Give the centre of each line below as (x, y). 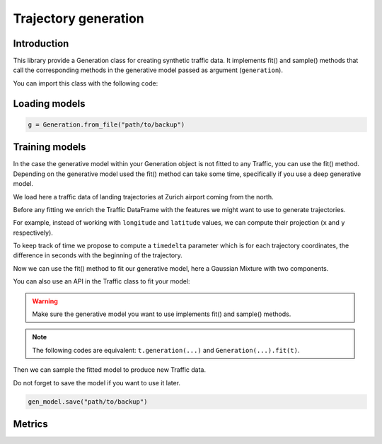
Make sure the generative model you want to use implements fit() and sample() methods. (162, 314)
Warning (45, 301)
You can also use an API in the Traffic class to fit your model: (102, 281)
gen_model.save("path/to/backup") (88, 402)
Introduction (41, 43)
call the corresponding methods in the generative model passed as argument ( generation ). (148, 70)
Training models (50, 147)
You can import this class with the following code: (86, 83)
